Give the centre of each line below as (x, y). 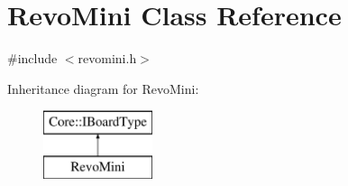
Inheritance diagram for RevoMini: (103, 88)
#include (32, 58)
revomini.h (107, 58)
